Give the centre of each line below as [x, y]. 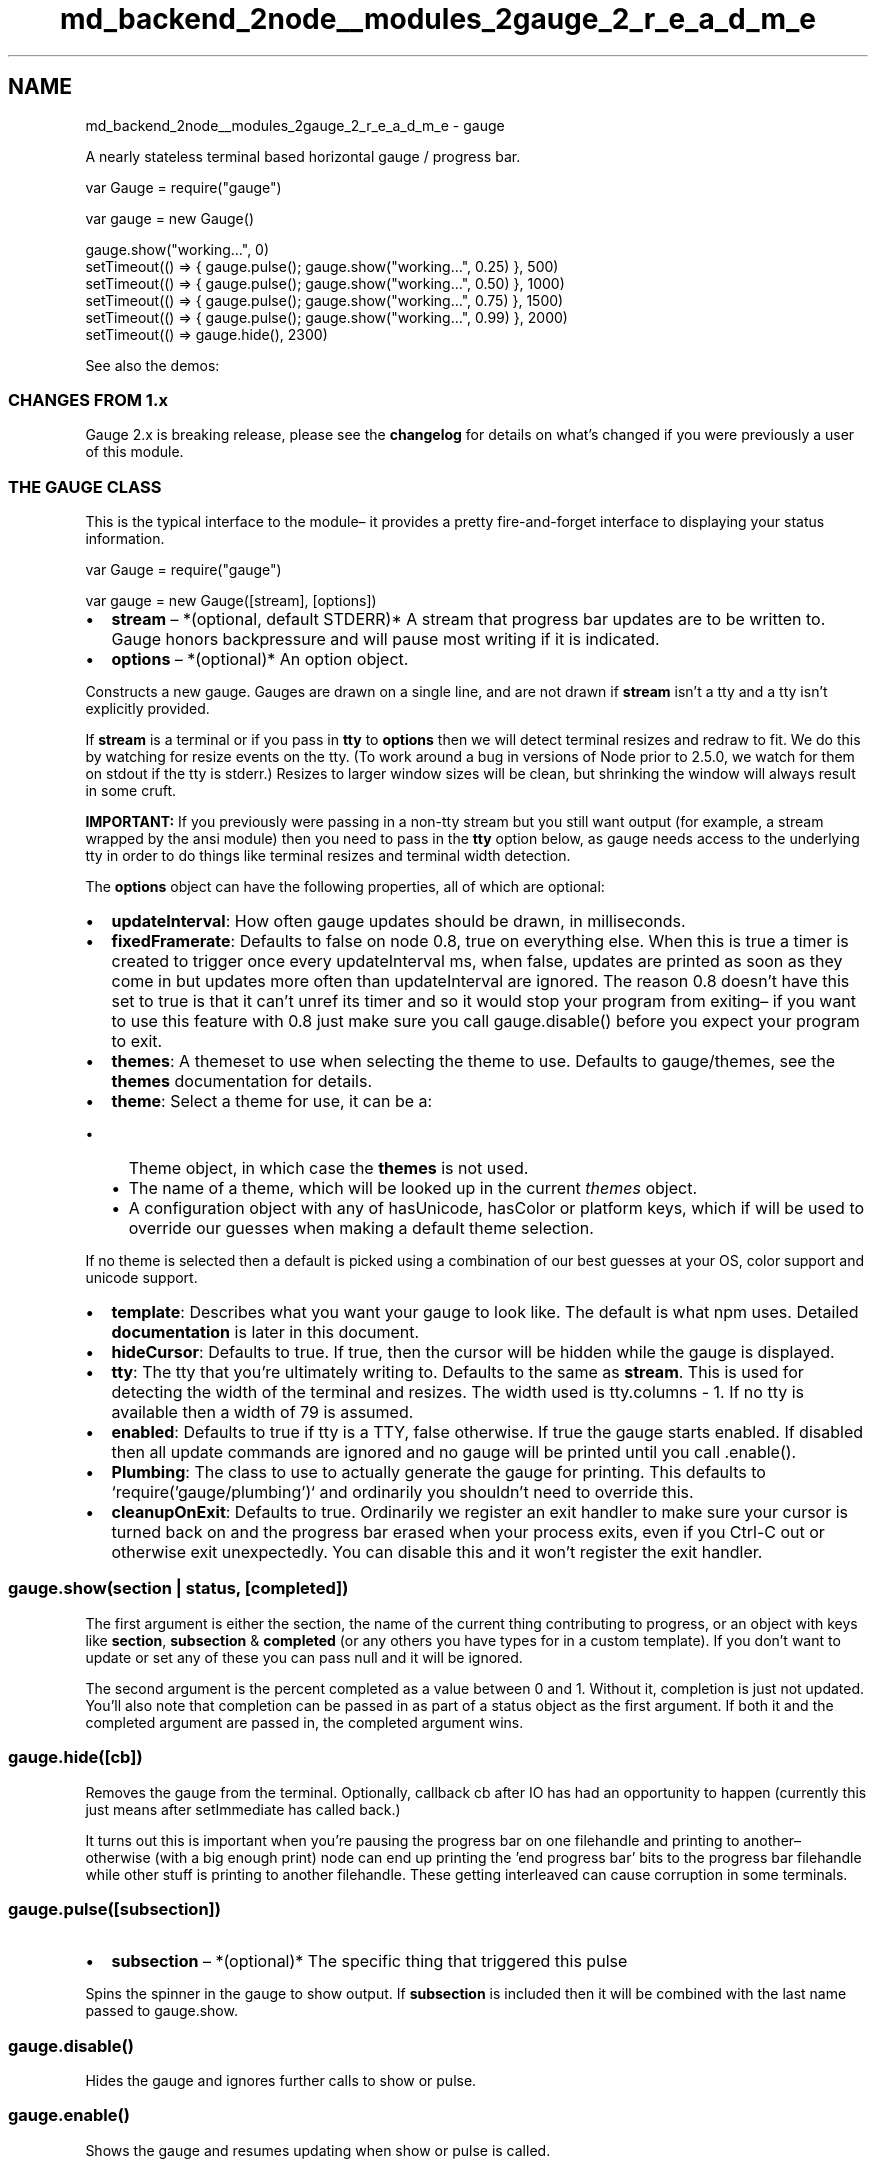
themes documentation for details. [242, 1081]
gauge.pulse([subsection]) [114, 1908]
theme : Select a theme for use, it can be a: [272, 1101]
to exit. [137, 1041]
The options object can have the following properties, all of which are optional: [345, 887]
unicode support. [141, 1278]
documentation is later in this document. [265, 1332]
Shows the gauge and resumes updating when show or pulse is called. [318, 2150]
